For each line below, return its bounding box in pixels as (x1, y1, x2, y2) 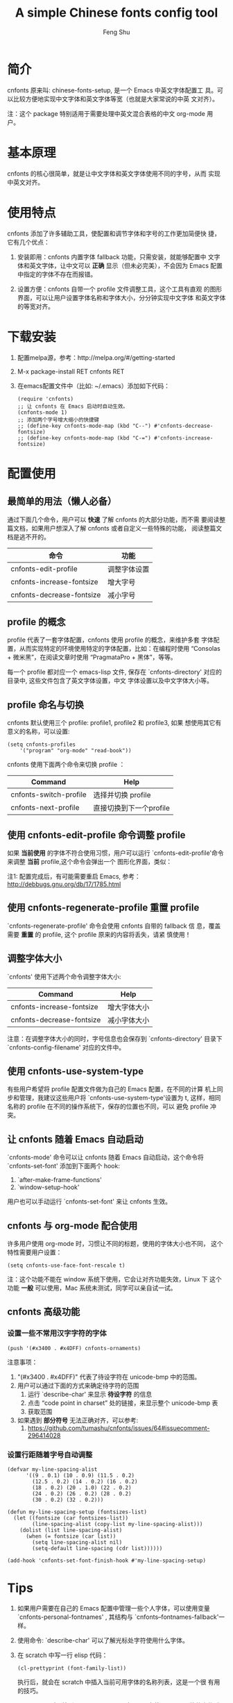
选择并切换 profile (93, 790, 151, 800)
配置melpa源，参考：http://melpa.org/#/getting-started (17, 353, 175, 362)
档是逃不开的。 (7, 533, 50, 541)
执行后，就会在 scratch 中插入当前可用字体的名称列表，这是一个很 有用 (17, 1677, 221, 1686)
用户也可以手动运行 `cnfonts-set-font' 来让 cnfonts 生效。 (7, 1197, 172, 1206)
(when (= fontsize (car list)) (25, 1533, 116, 1540)
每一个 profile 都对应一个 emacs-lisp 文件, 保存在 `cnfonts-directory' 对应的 (7, 668, 222, 676)
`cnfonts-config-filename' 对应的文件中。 (7, 1043, 126, 1052)
